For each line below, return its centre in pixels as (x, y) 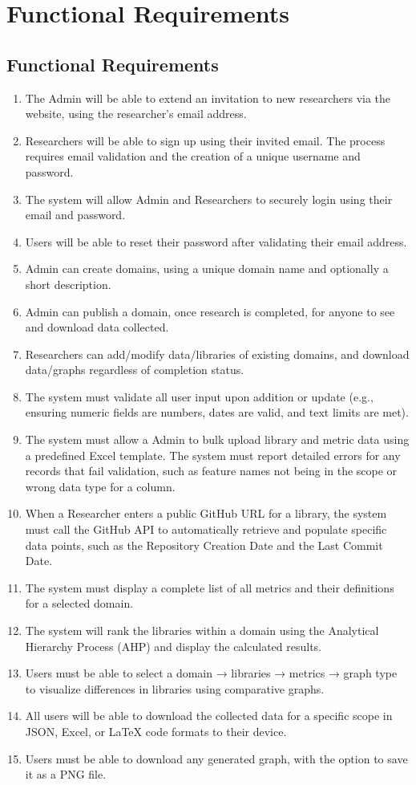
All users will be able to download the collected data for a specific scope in (209, 716)
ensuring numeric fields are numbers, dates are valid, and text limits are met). (217, 412)
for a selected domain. (79, 603)
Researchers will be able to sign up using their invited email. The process (205, 140)
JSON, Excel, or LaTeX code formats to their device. (156, 731)
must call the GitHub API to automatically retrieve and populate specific (206, 529)
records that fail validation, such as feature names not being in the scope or (211, 471)
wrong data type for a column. (100, 486)
